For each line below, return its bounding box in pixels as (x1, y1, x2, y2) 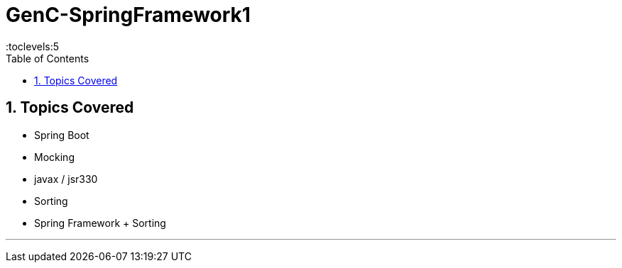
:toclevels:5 (6, 40, 60, 52)
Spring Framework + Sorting (34, 216, 166, 229)
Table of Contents (6, 52, 89, 65)
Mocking (34, 150, 75, 163)
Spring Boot (34, 128, 89, 141)
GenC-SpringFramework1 (6, 3, 251, 27)
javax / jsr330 (34, 172, 98, 185)
